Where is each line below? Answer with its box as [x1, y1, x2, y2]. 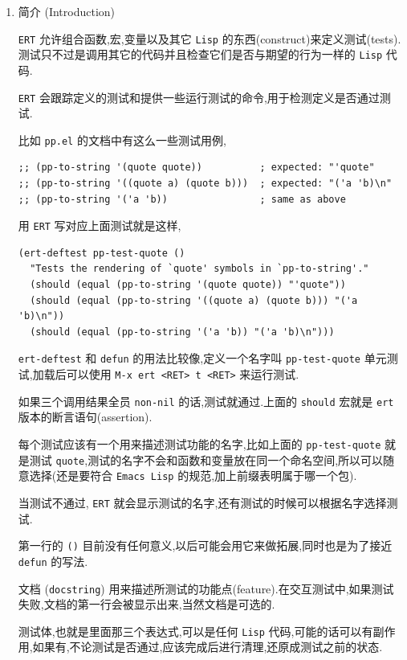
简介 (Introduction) [18, 3, 116, 19]
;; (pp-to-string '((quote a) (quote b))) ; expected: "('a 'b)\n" [18, 178, 393, 189]
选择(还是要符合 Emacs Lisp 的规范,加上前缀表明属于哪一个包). [29, 467, 357, 484]
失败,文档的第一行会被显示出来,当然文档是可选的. [18, 596, 275, 613]
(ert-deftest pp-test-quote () [18, 247, 185, 259]
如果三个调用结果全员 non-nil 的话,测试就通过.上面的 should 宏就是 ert [18, 392, 394, 409]
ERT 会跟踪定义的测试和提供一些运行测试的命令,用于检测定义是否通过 [18, 88, 380, 105]
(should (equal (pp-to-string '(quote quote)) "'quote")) [30, 279, 346, 291]
